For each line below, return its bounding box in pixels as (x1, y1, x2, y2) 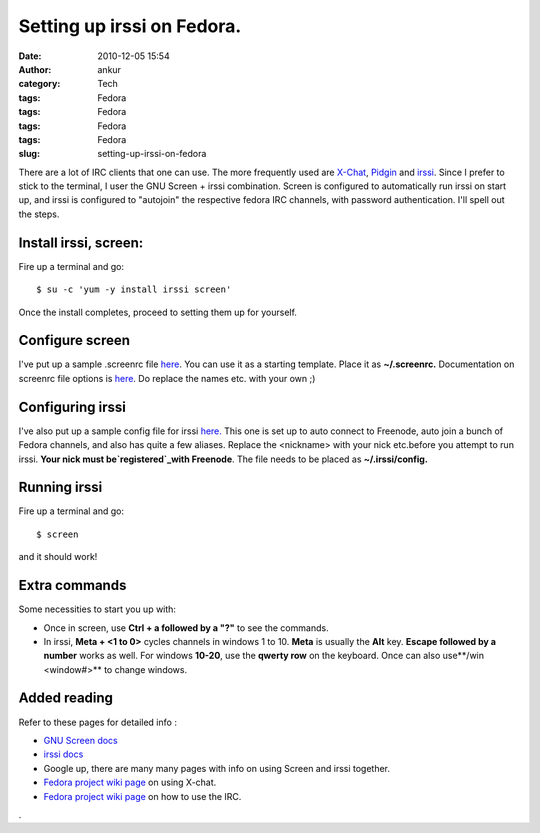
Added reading (18, 690, 114, 707)
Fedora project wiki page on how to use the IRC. (43, 790, 242, 802)
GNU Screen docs (43, 734, 119, 746)
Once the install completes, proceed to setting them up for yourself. (18, 306, 297, 318)
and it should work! (18, 551, 98, 563)
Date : (18, 50, 42, 62)
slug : (18, 148, 40, 160)
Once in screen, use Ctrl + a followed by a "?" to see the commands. (43, 621, 329, 634)
